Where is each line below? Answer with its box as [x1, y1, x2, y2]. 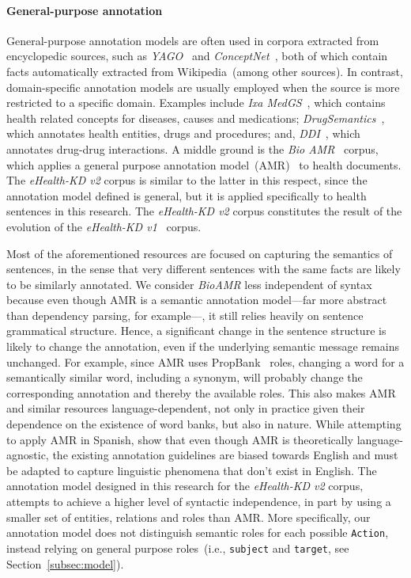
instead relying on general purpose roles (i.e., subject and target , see [6, 539, 349, 556]
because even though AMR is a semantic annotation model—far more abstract [6, 291, 387, 308]
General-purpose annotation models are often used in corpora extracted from [6, 32, 379, 48]
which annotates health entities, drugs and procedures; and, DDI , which [6, 125, 360, 142]
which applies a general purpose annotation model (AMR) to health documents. [6, 156, 402, 173]
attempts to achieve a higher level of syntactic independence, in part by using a [6, 493, 391, 510]
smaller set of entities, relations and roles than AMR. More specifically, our [6, 508, 371, 525]
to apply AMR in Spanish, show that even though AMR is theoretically [6, 431, 353, 447]
